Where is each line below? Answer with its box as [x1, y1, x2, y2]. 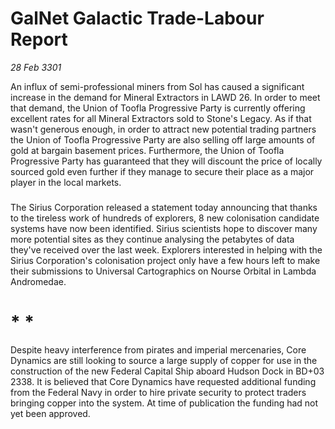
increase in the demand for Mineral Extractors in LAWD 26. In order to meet [10, 91, 321, 103]
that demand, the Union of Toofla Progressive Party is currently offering [10, 102, 306, 114]
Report [10, 28, 68, 51]
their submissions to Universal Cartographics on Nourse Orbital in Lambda [10, 265, 317, 277]
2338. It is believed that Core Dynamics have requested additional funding [10, 375, 317, 387]
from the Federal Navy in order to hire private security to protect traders [10, 386, 307, 398]
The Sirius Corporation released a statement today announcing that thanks [10, 201, 318, 213]
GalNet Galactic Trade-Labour [10, 7, 265, 30]
